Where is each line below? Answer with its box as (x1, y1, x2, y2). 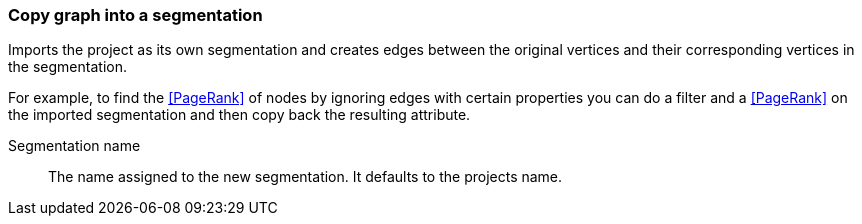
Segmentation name (8, 137, 141, 155)
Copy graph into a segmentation (8, 5, 263, 25)
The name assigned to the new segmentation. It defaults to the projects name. (48, 168, 563, 186)
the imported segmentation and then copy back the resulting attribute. (8, 106, 471, 124)
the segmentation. (8, 58, 127, 76)
